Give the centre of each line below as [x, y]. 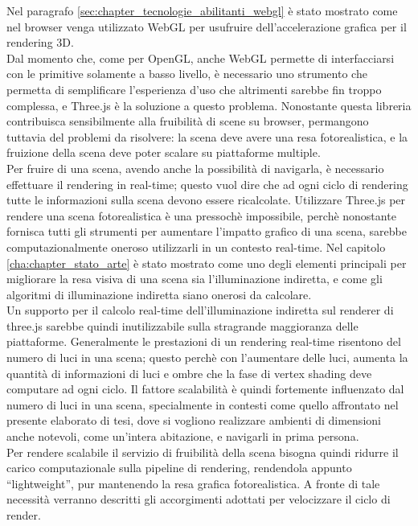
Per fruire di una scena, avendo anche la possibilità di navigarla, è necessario [195, 168]
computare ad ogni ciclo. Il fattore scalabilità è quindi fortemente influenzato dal [205, 389]
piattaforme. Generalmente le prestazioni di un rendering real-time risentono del [204, 341]
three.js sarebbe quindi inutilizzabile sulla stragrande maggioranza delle [182, 325]
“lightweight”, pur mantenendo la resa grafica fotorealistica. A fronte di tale [193, 483]
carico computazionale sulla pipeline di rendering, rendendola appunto [179, 468]
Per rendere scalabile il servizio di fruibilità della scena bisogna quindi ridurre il [203, 452]
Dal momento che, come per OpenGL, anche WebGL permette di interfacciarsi [201, 58]
